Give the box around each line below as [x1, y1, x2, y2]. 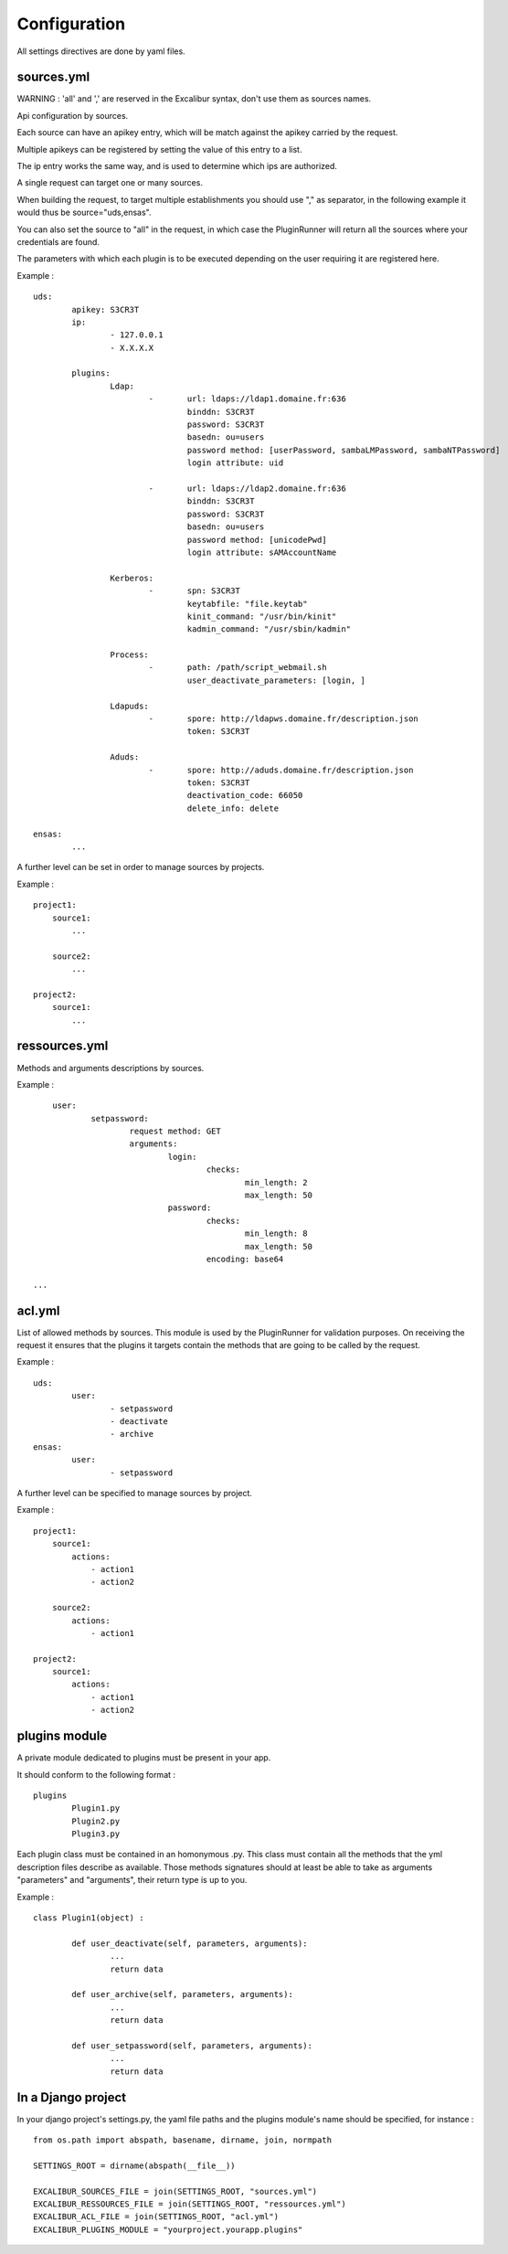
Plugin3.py [71, 1829, 121, 1839]
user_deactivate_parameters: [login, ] [186, 675, 365, 686]
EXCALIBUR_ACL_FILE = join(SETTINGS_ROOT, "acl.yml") [33, 2212, 279, 2222]
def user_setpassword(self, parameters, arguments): [71, 2040, 312, 2051]
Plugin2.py [71, 1815, 121, 1826]
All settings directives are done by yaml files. [16, 46, 186, 57]
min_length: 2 [244, 1177, 308, 1187]
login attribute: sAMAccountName [186, 547, 337, 558]
